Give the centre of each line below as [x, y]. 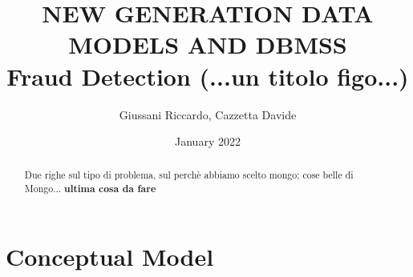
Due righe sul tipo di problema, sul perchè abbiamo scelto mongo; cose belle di [189, 175]
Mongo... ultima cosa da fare [90, 189]
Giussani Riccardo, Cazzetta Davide [208, 114]
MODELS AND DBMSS [208, 44]
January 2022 [208, 141]
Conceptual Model [110, 256]
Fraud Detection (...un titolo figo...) [208, 76]
